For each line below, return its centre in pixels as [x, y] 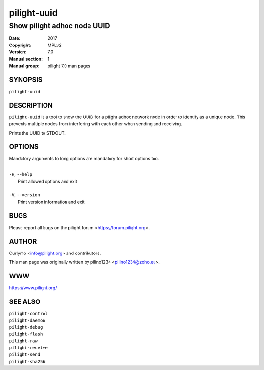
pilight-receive [29, 348]
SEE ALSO [25, 302]
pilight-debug [26, 327]
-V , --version [24, 195]
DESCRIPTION [31, 105]
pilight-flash [26, 334]
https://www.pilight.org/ [33, 288]
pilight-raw [23, 341]
